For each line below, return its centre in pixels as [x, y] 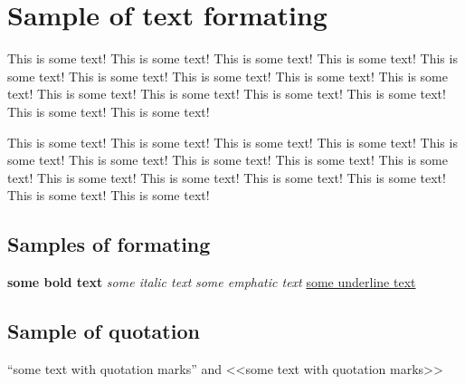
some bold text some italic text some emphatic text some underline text [212, 282]
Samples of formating [109, 244]
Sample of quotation [104, 331]
